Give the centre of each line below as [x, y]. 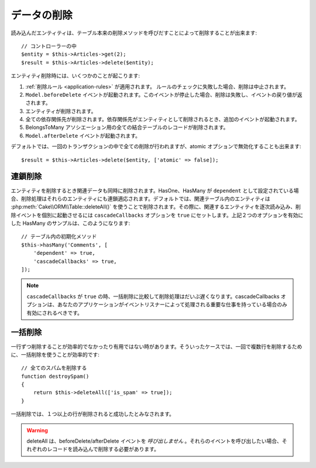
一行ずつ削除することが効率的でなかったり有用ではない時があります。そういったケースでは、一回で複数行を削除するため [157, 346]
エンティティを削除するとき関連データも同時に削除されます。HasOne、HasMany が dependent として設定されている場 [155, 190]
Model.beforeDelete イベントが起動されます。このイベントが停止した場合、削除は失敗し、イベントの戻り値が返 [164, 94]
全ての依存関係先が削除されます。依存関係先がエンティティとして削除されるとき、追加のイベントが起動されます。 [163, 119]
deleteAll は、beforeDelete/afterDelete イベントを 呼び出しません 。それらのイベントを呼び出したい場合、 [154, 441]
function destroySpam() [55, 376]
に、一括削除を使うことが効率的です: [55, 354]
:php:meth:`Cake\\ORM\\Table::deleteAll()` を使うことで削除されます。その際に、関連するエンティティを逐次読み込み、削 [156, 207]
